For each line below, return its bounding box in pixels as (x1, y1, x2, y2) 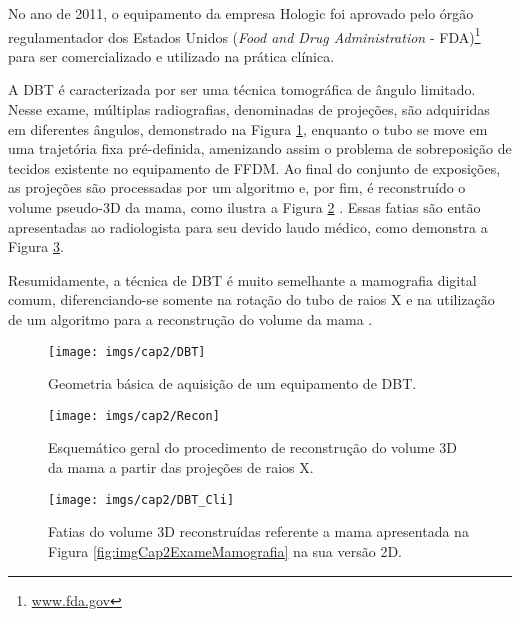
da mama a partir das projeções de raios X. (48, 457, 314, 478)
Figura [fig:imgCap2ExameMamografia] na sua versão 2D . (48, 540, 403, 561)
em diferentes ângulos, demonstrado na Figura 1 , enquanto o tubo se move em (8, 118, 488, 139)
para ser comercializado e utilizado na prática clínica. (8, 45, 335, 66)
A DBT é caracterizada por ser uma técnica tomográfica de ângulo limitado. (8, 79, 476, 100)
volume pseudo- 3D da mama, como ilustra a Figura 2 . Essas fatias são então (8, 197, 481, 217)
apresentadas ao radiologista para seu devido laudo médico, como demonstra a (8, 216, 488, 237)
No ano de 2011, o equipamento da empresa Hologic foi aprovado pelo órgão (8, 3, 474, 23)
